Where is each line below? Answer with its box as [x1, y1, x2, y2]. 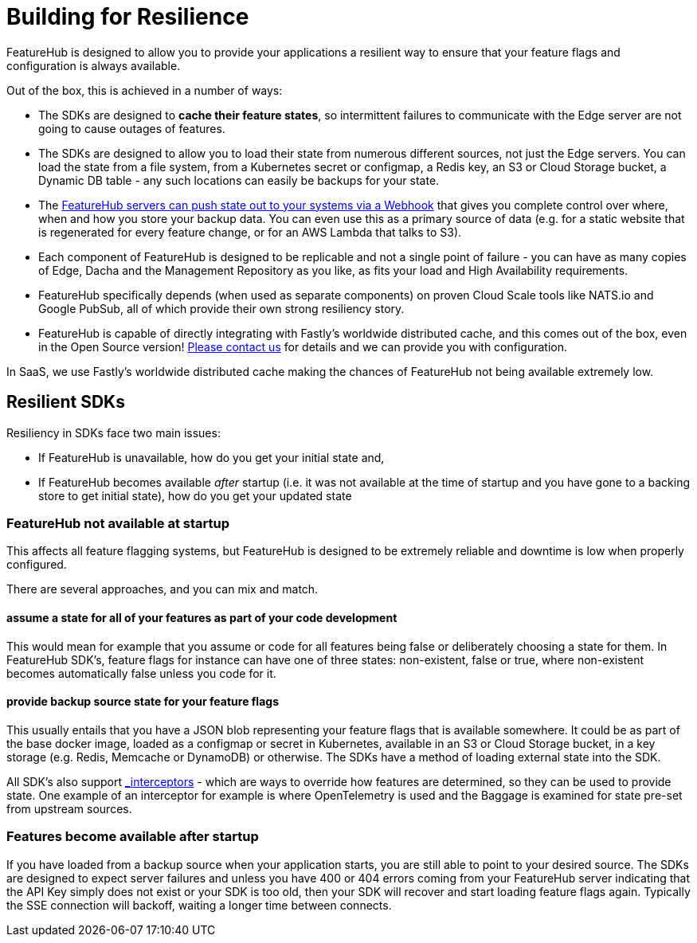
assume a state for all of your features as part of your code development [6, 610, 397, 624]
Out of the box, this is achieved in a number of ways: [6, 83, 283, 97]
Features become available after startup [6, 828, 259, 845]
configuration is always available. [6, 58, 181, 72]
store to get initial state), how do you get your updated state [38, 488, 352, 503]
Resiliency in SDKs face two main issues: [6, 425, 221, 440]
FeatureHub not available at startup [6, 515, 230, 531]
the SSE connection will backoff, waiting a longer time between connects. [6, 898, 392, 912]
